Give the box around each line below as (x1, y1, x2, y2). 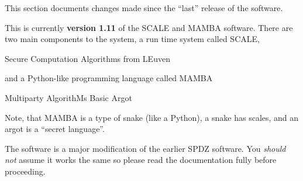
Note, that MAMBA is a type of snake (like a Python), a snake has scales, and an (5, 111, 299, 123)
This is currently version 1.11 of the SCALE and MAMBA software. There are (5, 21, 293, 33)
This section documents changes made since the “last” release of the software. (5, 2, 283, 13)
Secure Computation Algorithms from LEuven (5, 52, 170, 64)
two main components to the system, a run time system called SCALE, (5, 33, 260, 45)
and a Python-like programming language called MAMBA (5, 72, 213, 84)
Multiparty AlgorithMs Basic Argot (5, 91, 132, 103)
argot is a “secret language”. (5, 123, 105, 135)
